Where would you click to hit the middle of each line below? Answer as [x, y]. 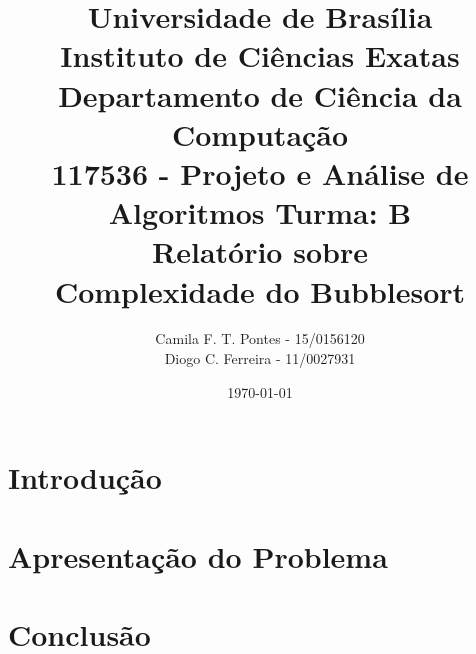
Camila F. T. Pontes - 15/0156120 [260, 338]
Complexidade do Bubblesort [260, 290]
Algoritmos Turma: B [260, 212]
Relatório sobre [260, 251]
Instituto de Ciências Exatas [260, 55]
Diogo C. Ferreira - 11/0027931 [260, 358]
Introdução [85, 477]
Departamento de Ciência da [260, 94]
